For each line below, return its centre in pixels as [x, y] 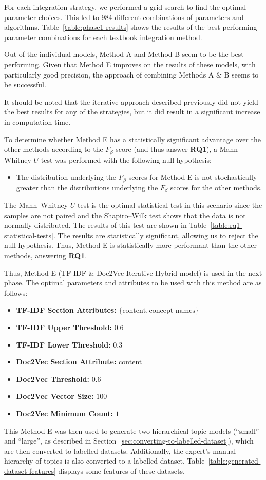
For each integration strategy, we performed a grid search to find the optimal [125, 7]
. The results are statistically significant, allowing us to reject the [156, 235]
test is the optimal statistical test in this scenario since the [170, 205]
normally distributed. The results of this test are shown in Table [106, 225]
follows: [16, 292]
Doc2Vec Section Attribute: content [79, 362]
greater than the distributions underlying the [87, 187]
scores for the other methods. [216, 187]
